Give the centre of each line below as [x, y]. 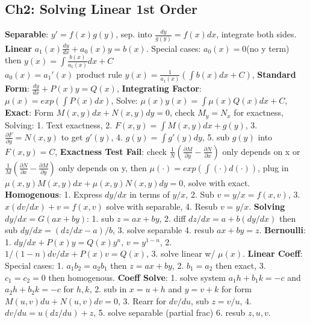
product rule [99, 74]
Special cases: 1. [34, 265]
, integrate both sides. [256, 34]
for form [237, 289]
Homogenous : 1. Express [54, 194]
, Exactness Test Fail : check [111, 151]
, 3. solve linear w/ [181, 253]
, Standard [274, 74]
